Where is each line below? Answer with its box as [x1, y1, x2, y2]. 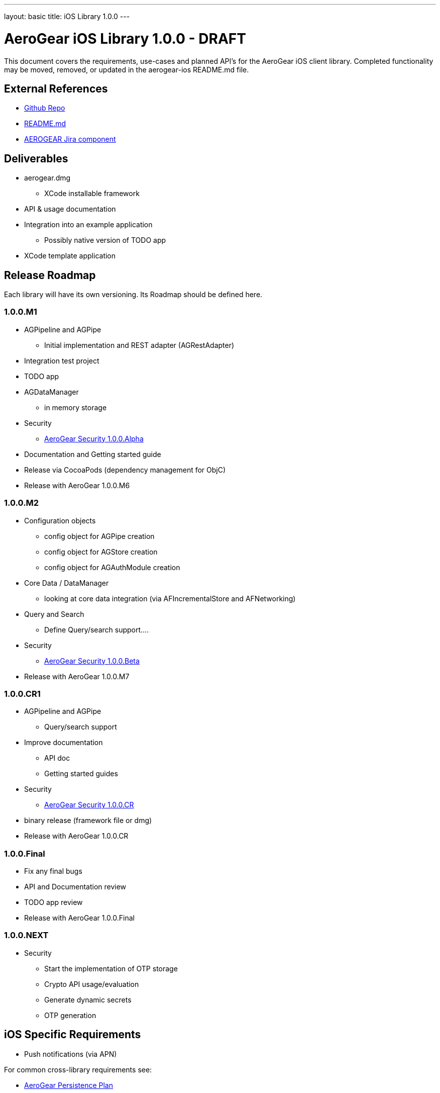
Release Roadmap [4, 268, 96, 282]
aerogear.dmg [24, 173, 71, 183]
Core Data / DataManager [24, 578, 109, 587]
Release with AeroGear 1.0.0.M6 [24, 481, 130, 490]
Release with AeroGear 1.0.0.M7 [24, 672, 130, 681]
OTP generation [44, 1011, 96, 1020]
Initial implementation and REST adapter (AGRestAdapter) [44, 340, 235, 349]
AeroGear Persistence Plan [24, 1080, 113, 1089]
